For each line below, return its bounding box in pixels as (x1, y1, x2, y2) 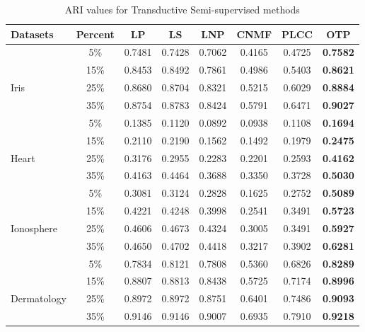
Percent (76, 26, 115, 41)
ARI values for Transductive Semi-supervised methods (64, 2, 300, 16)
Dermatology (11, 291, 66, 306)
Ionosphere (11, 220, 57, 235)
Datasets (11, 26, 54, 41)
